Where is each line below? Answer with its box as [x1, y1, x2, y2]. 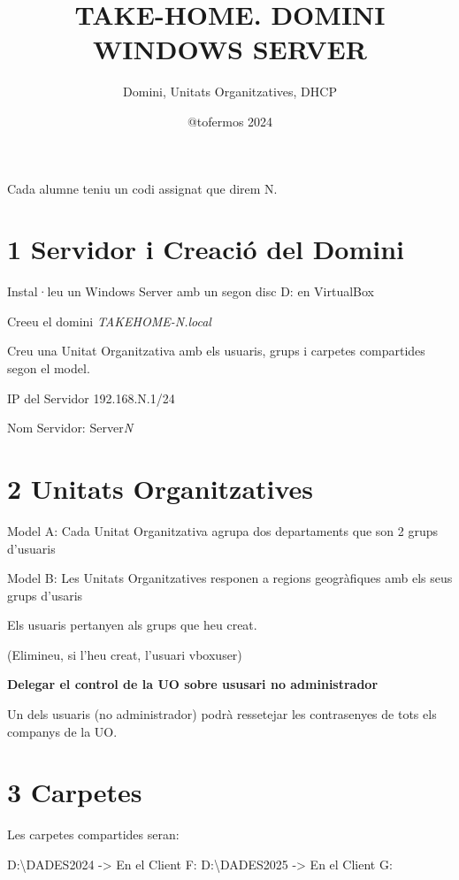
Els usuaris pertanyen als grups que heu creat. [7, 616, 257, 634]
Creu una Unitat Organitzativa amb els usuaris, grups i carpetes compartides [7, 341, 425, 360]
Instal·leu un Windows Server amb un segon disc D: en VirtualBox [7, 282, 374, 301]
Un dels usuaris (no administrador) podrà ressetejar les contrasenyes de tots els [7, 705, 437, 723]
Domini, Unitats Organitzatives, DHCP [123, 82, 337, 101]
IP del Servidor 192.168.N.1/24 [7, 388, 175, 407]
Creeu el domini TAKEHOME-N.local [7, 311, 211, 330]
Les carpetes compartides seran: [7, 825, 180, 844]
